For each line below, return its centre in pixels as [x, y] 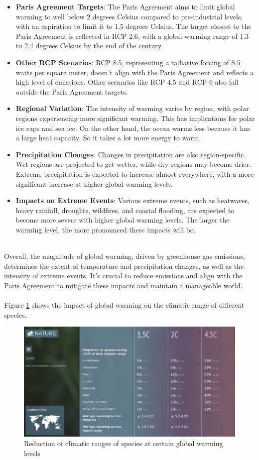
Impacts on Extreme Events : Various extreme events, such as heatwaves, [132, 200]
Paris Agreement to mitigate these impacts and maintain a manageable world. [123, 285]
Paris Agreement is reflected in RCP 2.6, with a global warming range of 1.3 [132, 36]
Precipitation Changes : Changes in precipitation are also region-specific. [131, 154]
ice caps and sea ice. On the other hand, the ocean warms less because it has [133, 128]
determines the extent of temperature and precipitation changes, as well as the [124, 266]
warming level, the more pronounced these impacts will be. [106, 229]
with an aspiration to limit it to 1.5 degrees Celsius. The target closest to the [133, 26]
